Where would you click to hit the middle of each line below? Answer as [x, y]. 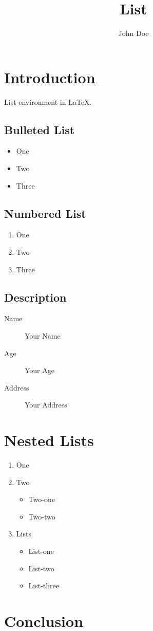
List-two [41, 568]
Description [35, 297]
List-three [44, 586]
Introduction [50, 77]
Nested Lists [49, 440]
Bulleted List [40, 129]
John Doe [133, 33]
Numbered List [45, 213]
